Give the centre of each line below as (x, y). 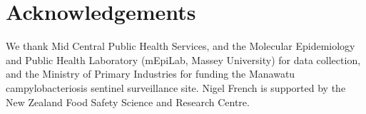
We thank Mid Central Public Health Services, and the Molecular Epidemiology (181, 46)
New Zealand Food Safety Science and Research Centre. (128, 102)
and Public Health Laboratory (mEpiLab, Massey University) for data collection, (183, 59)
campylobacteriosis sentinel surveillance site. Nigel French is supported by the (176, 87)
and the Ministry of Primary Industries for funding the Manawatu (151, 74)
